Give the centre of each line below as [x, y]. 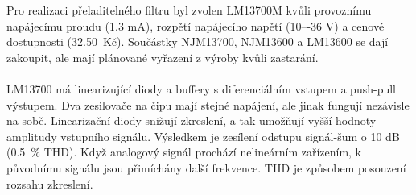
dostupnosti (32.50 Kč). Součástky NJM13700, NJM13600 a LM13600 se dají [198, 41]
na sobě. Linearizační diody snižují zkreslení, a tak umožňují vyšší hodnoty [192, 120]
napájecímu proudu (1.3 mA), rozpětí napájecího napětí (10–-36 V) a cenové [196, 25]
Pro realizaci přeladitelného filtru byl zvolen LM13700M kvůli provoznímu [189, 10]
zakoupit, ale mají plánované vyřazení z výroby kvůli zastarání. [163, 57]
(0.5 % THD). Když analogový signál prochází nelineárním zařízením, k [184, 152]
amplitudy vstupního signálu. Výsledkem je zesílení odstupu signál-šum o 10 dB [203, 136]
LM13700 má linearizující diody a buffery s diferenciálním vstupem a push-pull [201, 88]
